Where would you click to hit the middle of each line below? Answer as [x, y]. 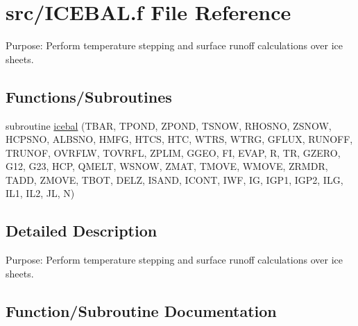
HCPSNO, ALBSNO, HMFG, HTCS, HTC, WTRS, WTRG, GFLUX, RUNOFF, [179, 139]
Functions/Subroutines [89, 96]
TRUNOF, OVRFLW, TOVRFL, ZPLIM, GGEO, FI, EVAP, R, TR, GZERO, [173, 152]
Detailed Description [82, 231]
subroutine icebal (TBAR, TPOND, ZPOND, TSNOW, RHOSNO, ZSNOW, [169, 125]
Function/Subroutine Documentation [141, 310]
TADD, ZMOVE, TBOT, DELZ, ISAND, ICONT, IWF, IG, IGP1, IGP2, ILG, [174, 179]
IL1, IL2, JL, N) [40, 193]
